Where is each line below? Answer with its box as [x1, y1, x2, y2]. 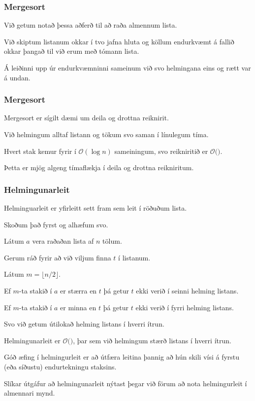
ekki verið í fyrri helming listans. [135, 302, 234, 312]
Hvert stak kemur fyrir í [4, 146, 76, 156]
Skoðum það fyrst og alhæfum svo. [4, 219, 108, 229]
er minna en [60, 302, 96, 312]
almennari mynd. [4, 388, 55, 398]
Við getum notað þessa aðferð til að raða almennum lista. [4, 20, 177, 30]
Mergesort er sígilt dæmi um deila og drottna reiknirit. [4, 112, 169, 123]
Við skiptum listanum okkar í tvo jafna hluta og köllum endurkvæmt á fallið [4, 36, 234, 46]
